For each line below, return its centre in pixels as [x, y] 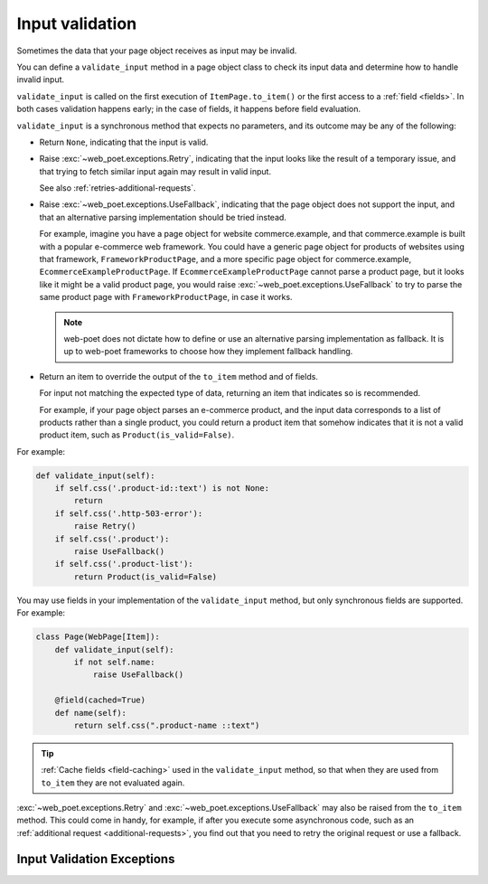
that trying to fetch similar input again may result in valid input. [155, 171]
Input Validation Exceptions [96, 859]
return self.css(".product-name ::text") [167, 725]
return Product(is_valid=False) [145, 577]
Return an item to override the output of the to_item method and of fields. [178, 376]
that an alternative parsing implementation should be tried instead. [163, 217]
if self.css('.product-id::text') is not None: [162, 489]
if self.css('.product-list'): [124, 564]
